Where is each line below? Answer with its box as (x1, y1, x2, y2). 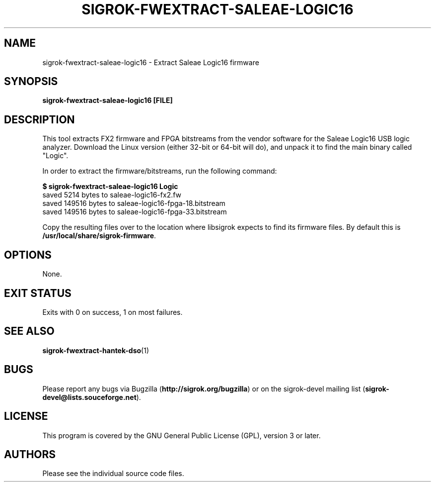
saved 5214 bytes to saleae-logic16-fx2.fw (42, 191, 182, 199)
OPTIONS (4, 248, 52, 261)
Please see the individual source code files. (42, 469, 184, 478)
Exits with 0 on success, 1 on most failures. (42, 307, 183, 316)
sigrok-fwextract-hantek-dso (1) (42, 346, 149, 355)
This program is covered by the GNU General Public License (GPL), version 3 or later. (42, 431, 321, 440)
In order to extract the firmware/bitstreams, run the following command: (42, 167, 277, 176)
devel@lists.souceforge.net (42, 392, 137, 401)
